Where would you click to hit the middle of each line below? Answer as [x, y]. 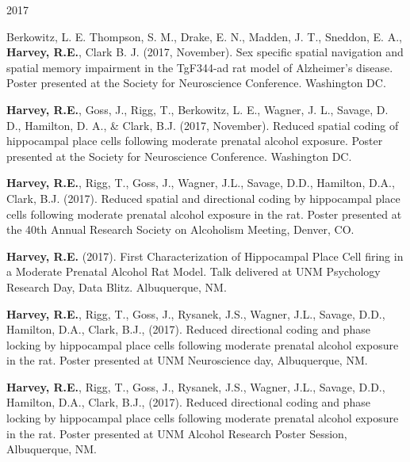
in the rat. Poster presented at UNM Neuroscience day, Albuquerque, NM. [187, 360]
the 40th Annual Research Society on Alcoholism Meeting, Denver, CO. [180, 229]
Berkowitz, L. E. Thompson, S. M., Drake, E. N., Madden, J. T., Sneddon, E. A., [204, 36]
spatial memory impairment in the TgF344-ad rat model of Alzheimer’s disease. [200, 67]
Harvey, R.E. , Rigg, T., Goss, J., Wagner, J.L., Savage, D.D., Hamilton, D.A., [201, 183]
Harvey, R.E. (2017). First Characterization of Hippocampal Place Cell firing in [205, 256]
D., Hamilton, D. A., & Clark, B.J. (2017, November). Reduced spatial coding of [203, 125]
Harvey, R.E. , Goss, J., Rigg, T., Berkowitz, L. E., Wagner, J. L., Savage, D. [197, 109]
